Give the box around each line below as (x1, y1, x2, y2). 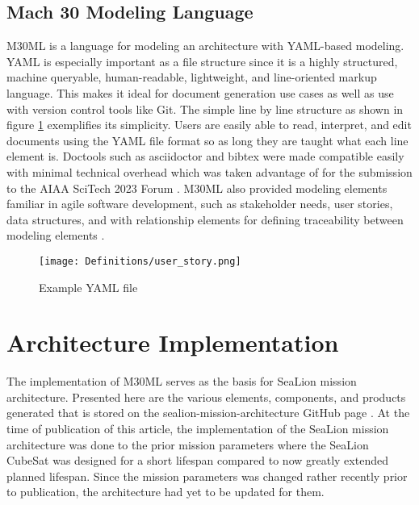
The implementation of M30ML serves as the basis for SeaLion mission (6, 373, 357, 390)
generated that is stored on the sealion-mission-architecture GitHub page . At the (6, 404, 410, 421)
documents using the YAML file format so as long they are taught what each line (6, 131, 409, 148)
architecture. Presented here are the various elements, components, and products (6, 388, 406, 405)
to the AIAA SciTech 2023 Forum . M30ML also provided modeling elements (6, 179, 388, 196)
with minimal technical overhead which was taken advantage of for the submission (6, 163, 413, 180)
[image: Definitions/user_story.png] (39, 255, 241, 267)
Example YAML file (39, 278, 138, 295)
